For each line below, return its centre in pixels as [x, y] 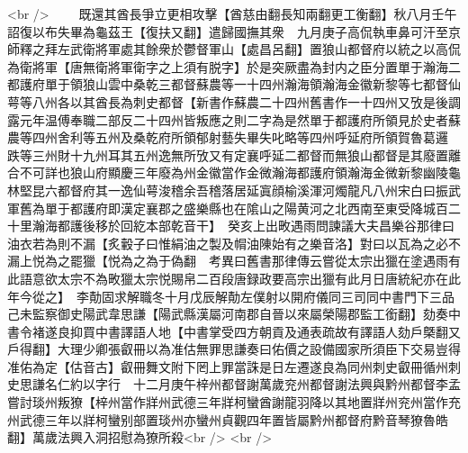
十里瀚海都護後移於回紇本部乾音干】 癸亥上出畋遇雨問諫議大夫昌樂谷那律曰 [231, 226]
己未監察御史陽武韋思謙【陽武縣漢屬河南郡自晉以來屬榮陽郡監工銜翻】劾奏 [228, 314]
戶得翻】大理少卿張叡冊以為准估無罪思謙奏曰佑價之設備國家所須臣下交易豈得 [234, 349]
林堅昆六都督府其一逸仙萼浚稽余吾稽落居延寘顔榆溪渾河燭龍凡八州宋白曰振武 [234, 190]
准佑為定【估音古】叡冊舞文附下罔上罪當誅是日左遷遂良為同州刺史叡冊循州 [228, 366]
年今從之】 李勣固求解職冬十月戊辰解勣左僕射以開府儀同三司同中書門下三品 [231, 296]
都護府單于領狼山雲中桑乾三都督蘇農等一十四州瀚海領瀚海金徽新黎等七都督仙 [234, 84]
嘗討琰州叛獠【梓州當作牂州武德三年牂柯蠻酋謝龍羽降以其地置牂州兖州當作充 [234, 402]
